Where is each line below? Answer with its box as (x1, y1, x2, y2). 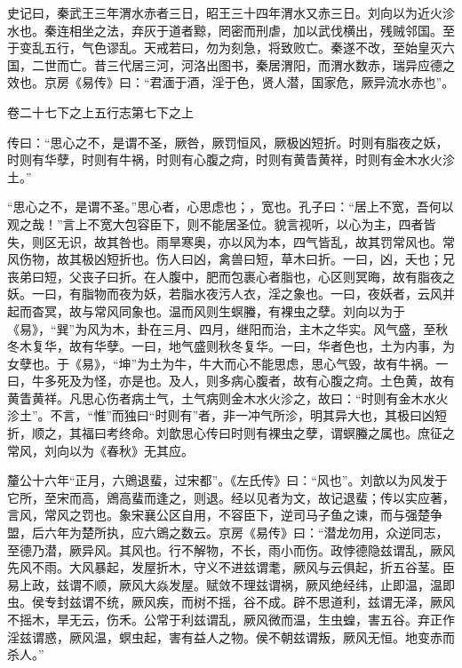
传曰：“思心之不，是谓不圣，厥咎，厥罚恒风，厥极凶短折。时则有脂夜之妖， (7, 132, 449, 151)
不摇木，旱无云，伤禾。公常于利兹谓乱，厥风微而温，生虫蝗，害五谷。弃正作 (7, 610, 455, 628)
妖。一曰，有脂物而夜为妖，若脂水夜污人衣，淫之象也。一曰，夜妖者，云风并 (7, 284, 455, 303)
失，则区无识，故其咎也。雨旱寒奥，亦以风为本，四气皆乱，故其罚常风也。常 (7, 232, 455, 250)
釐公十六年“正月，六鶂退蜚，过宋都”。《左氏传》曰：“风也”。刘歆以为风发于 (7, 471, 448, 489)
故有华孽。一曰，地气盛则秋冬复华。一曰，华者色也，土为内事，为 (68, 337, 455, 355)
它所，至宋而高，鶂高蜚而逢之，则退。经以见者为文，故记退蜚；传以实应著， (7, 488, 455, 506)
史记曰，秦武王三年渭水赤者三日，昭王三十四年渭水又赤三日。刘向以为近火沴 (7, 4, 455, 21)
